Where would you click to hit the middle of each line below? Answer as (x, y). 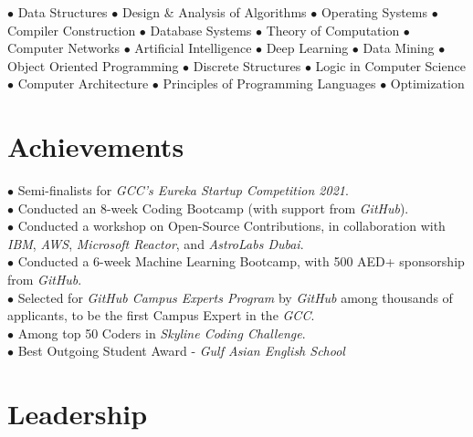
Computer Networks (64, 48)
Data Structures (63, 12)
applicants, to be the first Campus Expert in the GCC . (161, 315)
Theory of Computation (333, 30)
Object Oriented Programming (93, 65)
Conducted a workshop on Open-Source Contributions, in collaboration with (231, 226)
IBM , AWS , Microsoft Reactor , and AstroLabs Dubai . (156, 243)
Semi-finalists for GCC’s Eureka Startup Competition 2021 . (183, 190)
